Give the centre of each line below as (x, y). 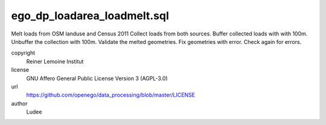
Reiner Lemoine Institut (55, 61)
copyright (23, 53)
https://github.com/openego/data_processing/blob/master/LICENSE (111, 95)
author (19, 103)
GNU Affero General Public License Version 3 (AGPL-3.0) (97, 78)
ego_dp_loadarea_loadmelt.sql (90, 16)
